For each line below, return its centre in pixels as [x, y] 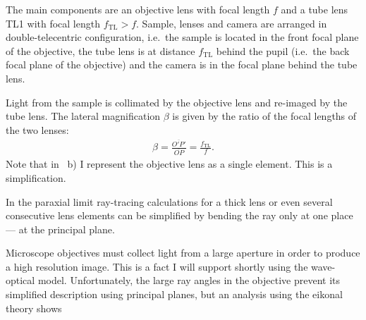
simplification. [36, 177]
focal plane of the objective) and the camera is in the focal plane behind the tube [182, 64]
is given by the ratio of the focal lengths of [264, 116]
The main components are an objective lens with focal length [138, 9]
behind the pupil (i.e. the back [283, 50]
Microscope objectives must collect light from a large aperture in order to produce [183, 253]
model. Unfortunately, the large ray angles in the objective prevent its [189, 280]
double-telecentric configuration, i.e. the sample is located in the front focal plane [182, 37]
